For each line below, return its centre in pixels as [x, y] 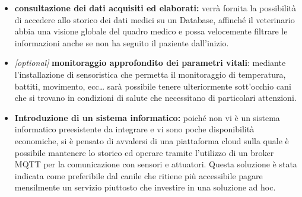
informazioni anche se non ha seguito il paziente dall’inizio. [122, 42]
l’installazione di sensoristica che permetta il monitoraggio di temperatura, [150, 74]
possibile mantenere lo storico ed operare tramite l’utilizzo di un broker [144, 152]
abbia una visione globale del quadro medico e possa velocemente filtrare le [151, 31]
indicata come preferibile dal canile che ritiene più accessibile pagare [139, 175]
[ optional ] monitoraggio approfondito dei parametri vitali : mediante [150, 63]
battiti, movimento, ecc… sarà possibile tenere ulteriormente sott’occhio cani [153, 86]
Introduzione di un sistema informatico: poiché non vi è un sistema [147, 117]
